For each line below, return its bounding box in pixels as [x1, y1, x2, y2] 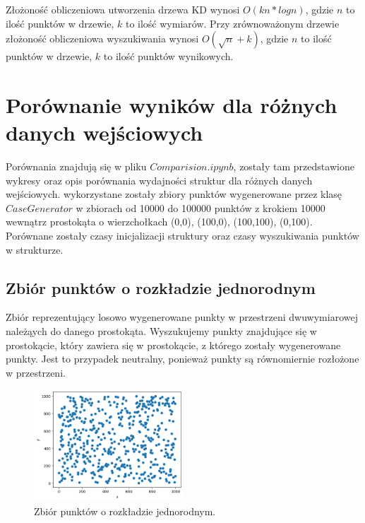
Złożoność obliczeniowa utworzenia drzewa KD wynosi [6, 2, 240, 16]
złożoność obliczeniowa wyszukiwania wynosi [6, 31, 199, 46]
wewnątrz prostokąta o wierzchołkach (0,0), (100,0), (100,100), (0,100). [6, 214, 313, 229]
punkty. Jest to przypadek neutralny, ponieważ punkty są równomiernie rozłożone [6, 351, 359, 366]
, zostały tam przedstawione [233, 159, 354, 174]
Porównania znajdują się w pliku [6, 159, 147, 174]
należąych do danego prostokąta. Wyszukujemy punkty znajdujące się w [6, 324, 317, 339]
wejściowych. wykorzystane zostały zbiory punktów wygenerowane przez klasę [6, 187, 342, 201]
